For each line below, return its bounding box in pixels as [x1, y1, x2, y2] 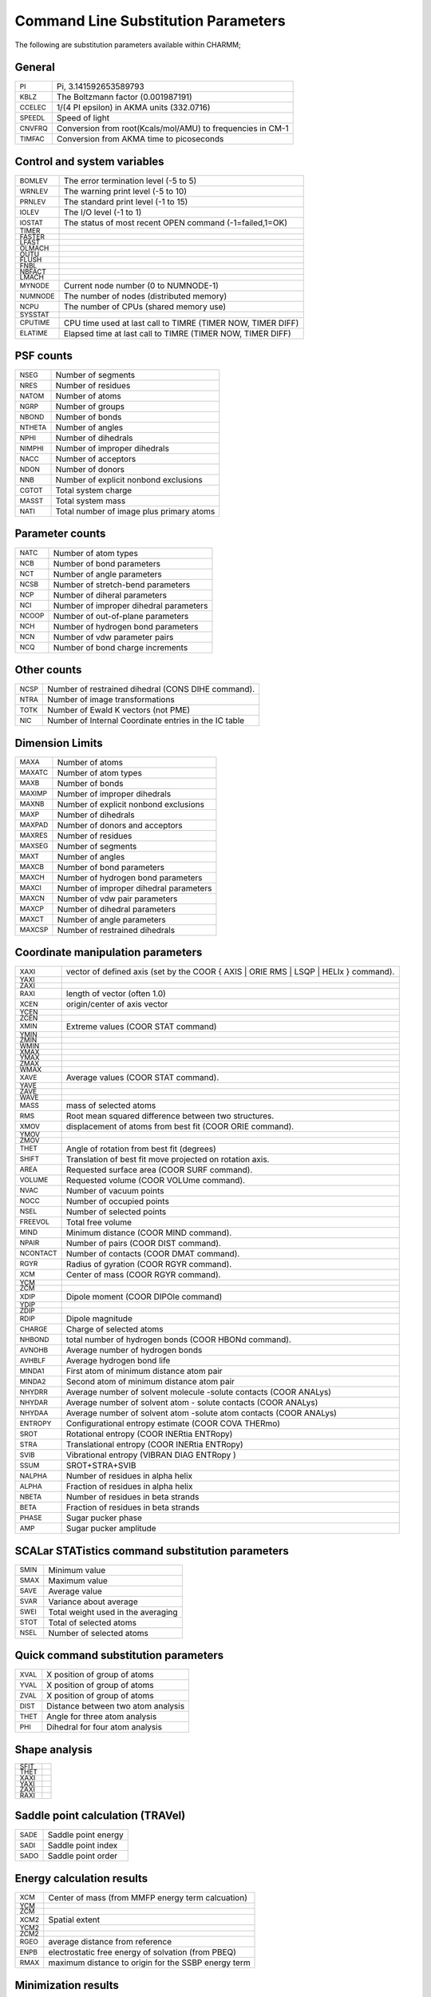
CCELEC [19, 103, 47, 112]
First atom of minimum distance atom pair [65, 1366, 223, 1377]
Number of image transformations [47, 694, 175, 705]
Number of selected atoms [48, 1627, 149, 1638]
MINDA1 [19, 1366, 45, 1376]
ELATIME [19, 328, 48, 338]
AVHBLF [19, 1356, 46, 1365]
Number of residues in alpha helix [65, 1471, 193, 1482]
